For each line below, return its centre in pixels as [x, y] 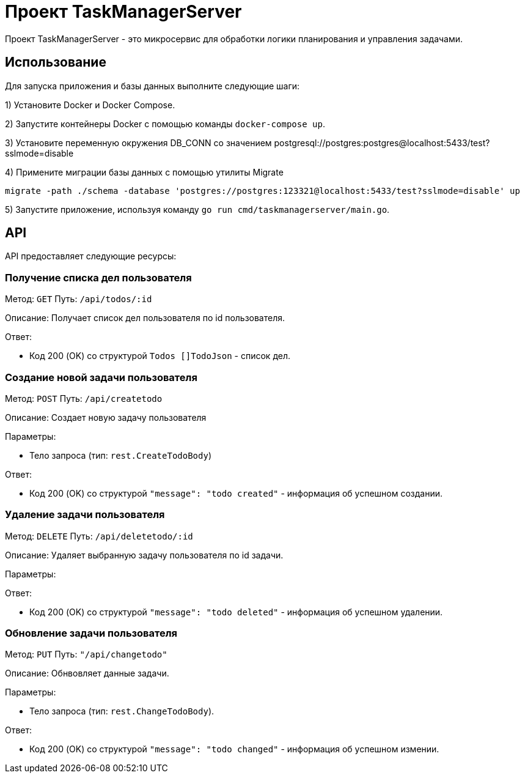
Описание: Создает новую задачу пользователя [106, 417]
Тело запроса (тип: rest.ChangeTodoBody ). [122, 711]
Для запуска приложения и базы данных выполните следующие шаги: [152, 86]
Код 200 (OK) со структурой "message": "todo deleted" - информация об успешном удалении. [236, 612]
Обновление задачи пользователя [91, 633]
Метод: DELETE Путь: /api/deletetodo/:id [99, 536]
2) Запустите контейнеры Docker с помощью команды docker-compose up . [165, 124]
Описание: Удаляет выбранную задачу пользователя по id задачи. [144, 555]
